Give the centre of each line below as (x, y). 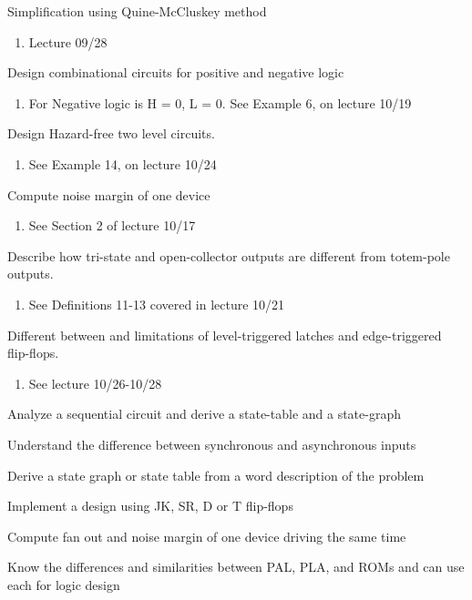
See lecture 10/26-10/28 (95, 383)
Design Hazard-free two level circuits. (111, 133)
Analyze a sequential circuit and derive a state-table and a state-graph (204, 414)
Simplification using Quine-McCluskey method (137, 11)
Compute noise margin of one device (109, 194)
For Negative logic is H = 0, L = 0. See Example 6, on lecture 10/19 (220, 102)
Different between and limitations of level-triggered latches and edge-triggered (225, 335)
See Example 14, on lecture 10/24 (123, 163)
